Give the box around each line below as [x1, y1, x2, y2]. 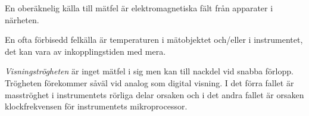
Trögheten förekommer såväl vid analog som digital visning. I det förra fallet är [5, 76, 294, 89]
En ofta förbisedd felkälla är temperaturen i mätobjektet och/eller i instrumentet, [5, 33, 303, 46]
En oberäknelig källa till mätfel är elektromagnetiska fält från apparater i [5, 2, 273, 14]
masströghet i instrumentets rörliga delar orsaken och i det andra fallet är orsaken [5, 88, 304, 101]
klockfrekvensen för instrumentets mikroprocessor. [5, 100, 188, 112]
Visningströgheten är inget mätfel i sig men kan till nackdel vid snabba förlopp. [5, 65, 294, 77]
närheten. [5, 13, 39, 26]
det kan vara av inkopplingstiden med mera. [5, 45, 166, 57]
